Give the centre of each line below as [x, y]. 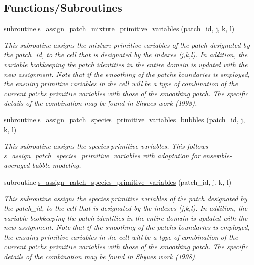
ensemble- [217, 155]
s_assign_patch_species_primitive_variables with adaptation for [102, 155]
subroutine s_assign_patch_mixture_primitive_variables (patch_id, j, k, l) [119, 28]
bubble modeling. [56, 165]
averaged [17, 165]
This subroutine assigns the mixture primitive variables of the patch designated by [127, 45]
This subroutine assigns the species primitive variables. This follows [106, 146]
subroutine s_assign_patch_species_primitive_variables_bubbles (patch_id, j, [125, 119]
